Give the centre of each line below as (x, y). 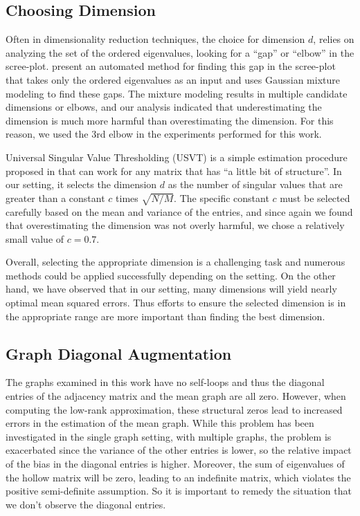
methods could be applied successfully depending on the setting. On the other (171, 275)
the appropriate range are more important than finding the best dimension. (165, 316)
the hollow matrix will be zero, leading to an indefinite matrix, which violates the (178, 477)
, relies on (334, 39)
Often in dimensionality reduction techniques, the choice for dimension (155, 39)
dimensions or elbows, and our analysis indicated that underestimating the (164, 107)
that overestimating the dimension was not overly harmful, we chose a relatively (175, 225)
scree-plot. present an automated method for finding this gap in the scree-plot (171, 66)
